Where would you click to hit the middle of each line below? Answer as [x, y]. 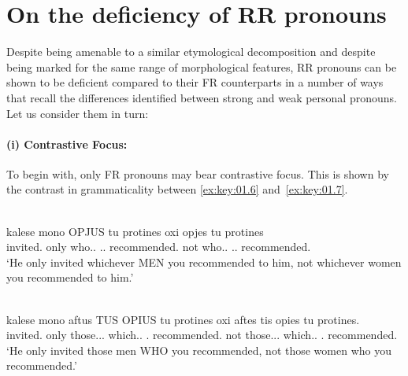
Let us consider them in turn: [78, 113]
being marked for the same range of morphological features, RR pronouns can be [202, 66]
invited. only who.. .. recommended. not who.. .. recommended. [159, 247]
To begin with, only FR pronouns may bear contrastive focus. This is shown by [198, 173]
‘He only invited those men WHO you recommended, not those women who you [199, 350]
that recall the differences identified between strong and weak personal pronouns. [202, 97]
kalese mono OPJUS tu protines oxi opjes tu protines [135, 231]
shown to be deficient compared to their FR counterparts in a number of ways [195, 82]
